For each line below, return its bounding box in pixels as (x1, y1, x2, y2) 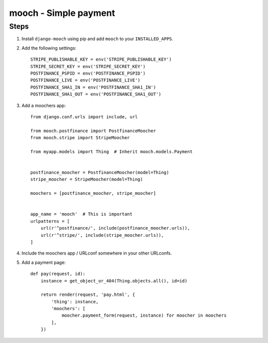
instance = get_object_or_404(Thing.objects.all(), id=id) (40, 278, 188, 283)
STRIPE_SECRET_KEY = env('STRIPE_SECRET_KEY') (30, 64, 146, 69)
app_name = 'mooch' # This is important (30, 211, 133, 217)
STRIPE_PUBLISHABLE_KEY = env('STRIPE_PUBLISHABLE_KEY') (30, 57, 172, 62)
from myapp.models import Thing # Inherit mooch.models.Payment (30, 149, 193, 154)
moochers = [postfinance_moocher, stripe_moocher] (30, 190, 156, 196)
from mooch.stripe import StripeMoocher (30, 135, 130, 141)
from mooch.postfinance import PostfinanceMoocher (30, 128, 156, 134)
